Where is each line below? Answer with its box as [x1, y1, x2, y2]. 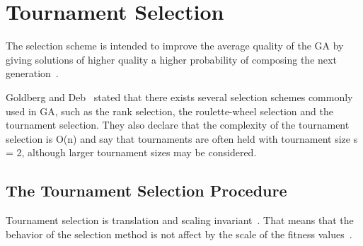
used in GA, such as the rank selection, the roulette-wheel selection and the [6, 103, 333, 118]
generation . [6, 66, 59, 81]
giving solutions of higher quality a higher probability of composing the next [6, 52, 337, 66]
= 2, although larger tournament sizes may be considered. [6, 145, 257, 160]
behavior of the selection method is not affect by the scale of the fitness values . [6, 226, 352, 241]
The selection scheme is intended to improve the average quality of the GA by [6, 38, 344, 53]
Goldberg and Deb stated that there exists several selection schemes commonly [6, 89, 353, 104]
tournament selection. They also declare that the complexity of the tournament [6, 117, 350, 132]
